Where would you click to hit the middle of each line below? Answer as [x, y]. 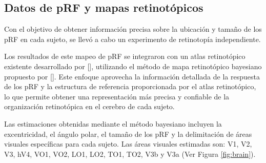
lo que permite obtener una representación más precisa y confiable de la [117, 96]
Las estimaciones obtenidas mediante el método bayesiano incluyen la [113, 123]
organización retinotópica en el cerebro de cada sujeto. [89, 106]
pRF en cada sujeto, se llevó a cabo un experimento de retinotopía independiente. [132, 39]
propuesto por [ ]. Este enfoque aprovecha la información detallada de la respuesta [132, 76]
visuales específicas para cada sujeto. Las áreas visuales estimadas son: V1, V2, [128, 144]
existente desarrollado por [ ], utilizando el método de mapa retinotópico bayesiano [133, 66]
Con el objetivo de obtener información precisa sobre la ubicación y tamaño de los [133, 29]
